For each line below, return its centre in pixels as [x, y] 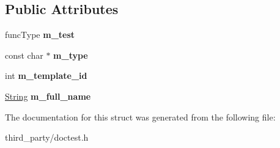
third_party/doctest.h [47, 137]
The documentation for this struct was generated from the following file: [140, 117]
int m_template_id [46, 76]
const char [24, 55]
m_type [71, 55]
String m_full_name [48, 96]
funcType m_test [40, 35]
